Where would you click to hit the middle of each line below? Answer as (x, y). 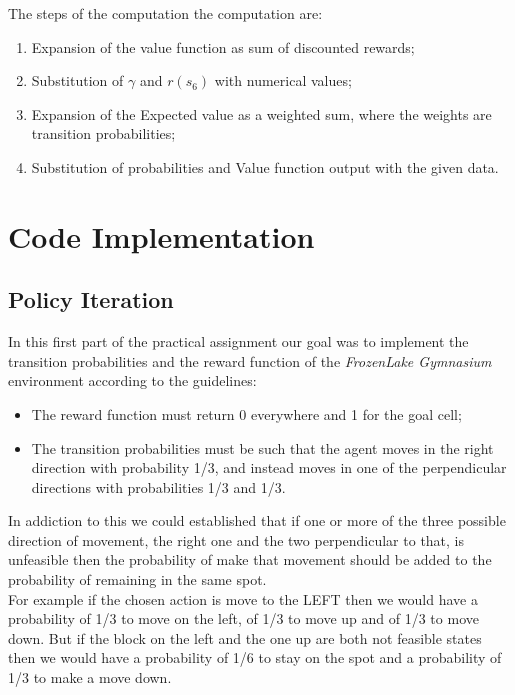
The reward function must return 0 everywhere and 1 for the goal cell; (246, 413)
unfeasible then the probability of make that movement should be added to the (250, 559)
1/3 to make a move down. (90, 677)
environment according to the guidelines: (132, 380)
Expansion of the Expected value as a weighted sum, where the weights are (261, 113)
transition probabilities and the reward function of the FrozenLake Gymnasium (250, 360)
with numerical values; (283, 80)
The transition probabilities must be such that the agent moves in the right (262, 447)
